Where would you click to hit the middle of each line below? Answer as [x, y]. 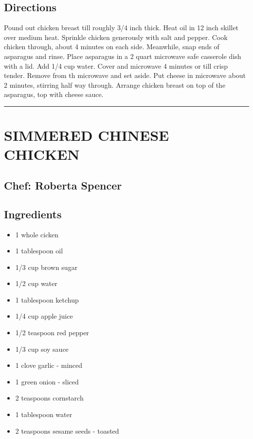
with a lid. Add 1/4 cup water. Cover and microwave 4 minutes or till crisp [116, 66]
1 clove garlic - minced [49, 365]
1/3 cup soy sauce [42, 349]
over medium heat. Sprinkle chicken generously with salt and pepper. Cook [116, 37]
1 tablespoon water [44, 414]
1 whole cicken [37, 234]
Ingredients [33, 214]
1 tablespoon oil [39, 251]
